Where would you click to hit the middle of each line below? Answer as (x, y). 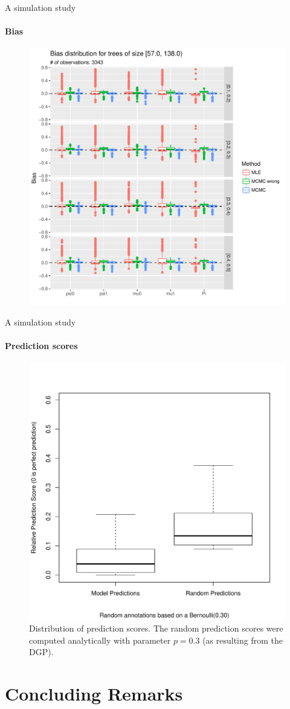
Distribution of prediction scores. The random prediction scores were (156, 628)
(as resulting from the (243, 640)
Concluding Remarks (94, 693)
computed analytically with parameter (100, 640)
